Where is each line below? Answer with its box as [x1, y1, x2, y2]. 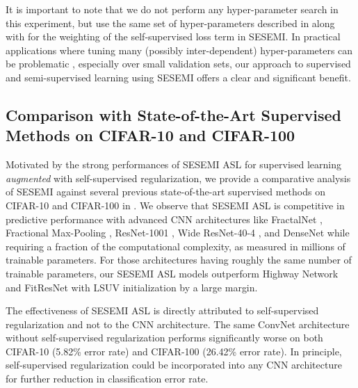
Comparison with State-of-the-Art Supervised [6, 104, 342, 125]
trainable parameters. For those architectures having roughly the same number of [6, 252, 352, 267]
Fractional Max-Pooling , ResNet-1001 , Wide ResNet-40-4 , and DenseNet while [6, 225, 350, 240]
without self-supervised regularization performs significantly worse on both [6, 330, 323, 345]
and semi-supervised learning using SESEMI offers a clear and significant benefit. [6, 70, 351, 84]
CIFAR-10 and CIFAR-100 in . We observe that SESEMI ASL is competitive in [6, 197, 345, 212]
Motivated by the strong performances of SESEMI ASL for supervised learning [6, 157, 342, 172]
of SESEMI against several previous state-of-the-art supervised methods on [6, 184, 325, 199]
